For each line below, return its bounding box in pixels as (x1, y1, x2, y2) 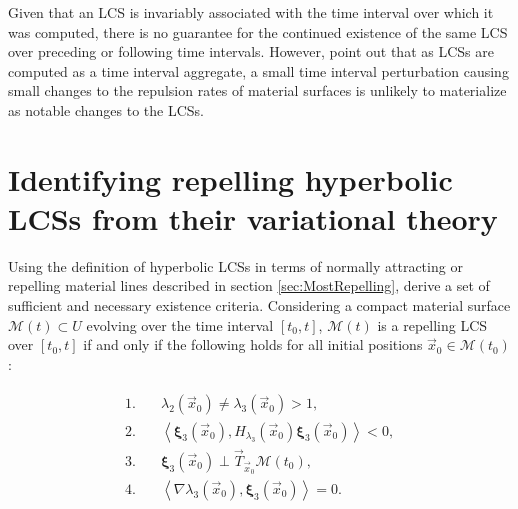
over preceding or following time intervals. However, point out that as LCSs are (8, 41, 494, 62)
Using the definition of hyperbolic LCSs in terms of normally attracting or (8, 255, 463, 276)
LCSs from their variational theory (8, 197, 498, 238)
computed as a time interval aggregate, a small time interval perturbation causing (8, 60, 509, 81)
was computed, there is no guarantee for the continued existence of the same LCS (8, 21, 508, 42)
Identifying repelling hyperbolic (8, 158, 453, 199)
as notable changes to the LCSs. (8, 99, 205, 120)
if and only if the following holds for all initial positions (83, 334, 423, 355)
